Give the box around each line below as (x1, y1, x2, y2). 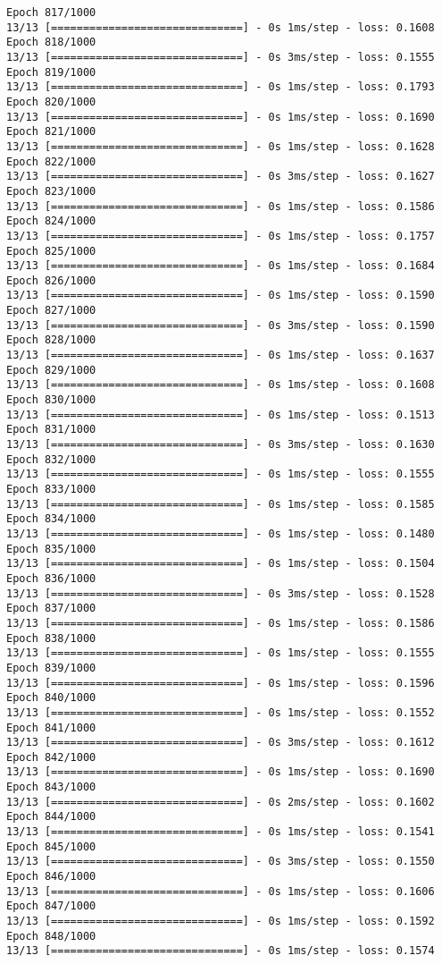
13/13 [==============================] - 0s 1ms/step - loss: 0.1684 (6, 259, 435, 273)
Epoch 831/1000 (6, 423, 96, 436)
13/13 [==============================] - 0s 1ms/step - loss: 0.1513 (6, 408, 435, 421)
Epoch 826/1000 (6, 274, 96, 287)
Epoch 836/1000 (6, 571, 96, 585)
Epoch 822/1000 (6, 155, 96, 168)
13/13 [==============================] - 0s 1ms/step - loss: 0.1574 (6, 944, 435, 958)
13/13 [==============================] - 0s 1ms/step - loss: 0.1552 (6, 706, 435, 719)
